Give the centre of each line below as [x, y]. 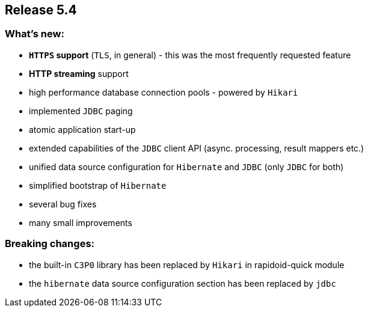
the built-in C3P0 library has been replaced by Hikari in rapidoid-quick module [187, 265]
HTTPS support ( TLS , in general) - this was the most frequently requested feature [190, 55]
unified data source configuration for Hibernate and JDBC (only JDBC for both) [186, 167]
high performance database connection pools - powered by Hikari [164, 92]
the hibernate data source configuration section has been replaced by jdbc [182, 283]
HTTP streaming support [79, 73]
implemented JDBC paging [81, 111]
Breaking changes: [50, 244]
